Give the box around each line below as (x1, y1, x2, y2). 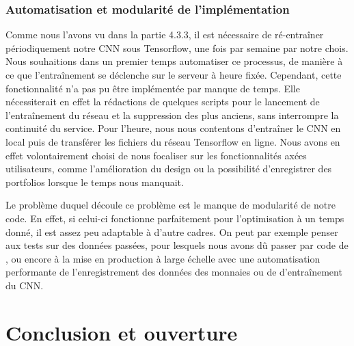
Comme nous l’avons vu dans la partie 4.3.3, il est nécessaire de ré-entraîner (5, 27, 324, 42)
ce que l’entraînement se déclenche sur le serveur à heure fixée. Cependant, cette (5, 68, 342, 81)
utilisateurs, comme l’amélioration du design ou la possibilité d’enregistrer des (5, 161, 332, 176)
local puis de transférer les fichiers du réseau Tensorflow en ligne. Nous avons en (5, 134, 340, 148)
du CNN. (5, 278, 44, 292)
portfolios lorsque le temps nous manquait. (5, 174, 184, 189)
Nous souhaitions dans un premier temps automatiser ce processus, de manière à (5, 54, 343, 68)
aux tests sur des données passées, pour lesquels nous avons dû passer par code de (5, 238, 349, 252)
